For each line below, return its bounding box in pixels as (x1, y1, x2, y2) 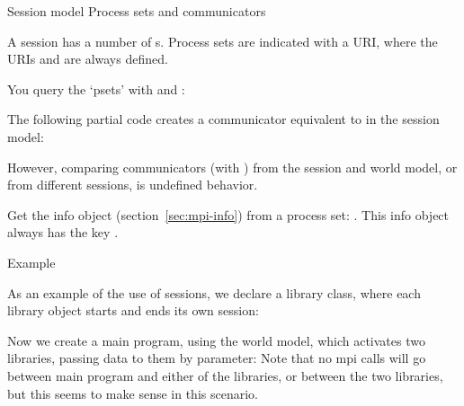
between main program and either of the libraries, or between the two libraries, (7, 366, 443, 384)
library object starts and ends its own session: (7, 301, 259, 320)
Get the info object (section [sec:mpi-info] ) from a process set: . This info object (7, 205, 450, 224)
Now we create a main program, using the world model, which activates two (7, 331, 425, 349)
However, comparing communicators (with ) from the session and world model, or (7, 157, 458, 176)
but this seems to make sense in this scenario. (7, 384, 258, 402)
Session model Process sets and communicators (7, 2, 266, 20)
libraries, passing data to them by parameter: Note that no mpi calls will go (7, 349, 426, 367)
